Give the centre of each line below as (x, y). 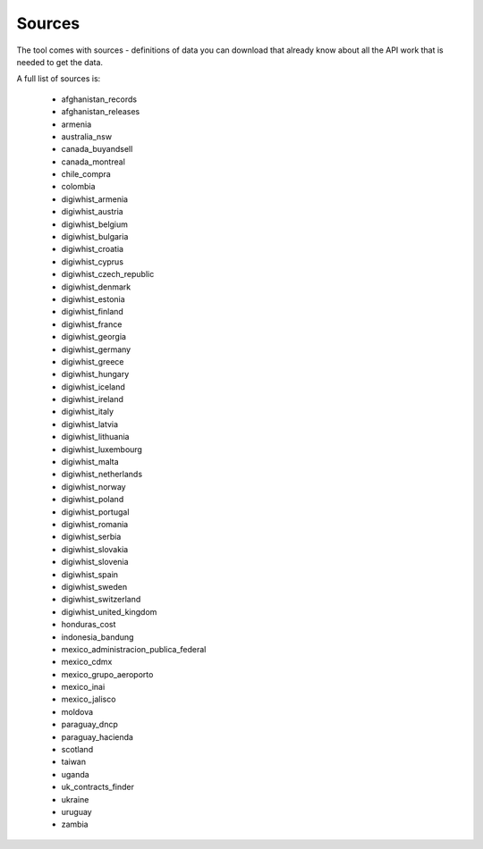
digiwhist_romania (95, 524)
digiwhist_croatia (93, 249)
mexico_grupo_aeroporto (107, 674)
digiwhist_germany (96, 349)
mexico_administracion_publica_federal (134, 649)
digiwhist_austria (93, 212)
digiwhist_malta (90, 462)
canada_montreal (93, 162)
